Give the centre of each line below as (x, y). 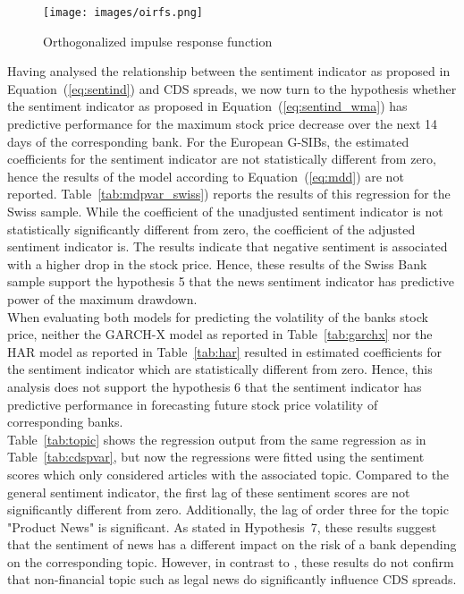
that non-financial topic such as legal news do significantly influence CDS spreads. (232, 579)
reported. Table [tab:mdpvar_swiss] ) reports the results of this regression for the (229, 194)
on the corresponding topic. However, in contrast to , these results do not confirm (231, 561)
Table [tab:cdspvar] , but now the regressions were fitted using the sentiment (216, 457)
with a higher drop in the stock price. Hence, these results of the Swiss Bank (217, 263)
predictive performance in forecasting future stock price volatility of (193, 404)
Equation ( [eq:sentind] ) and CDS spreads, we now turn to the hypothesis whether (232, 88)
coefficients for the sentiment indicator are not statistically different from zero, (222, 159)
